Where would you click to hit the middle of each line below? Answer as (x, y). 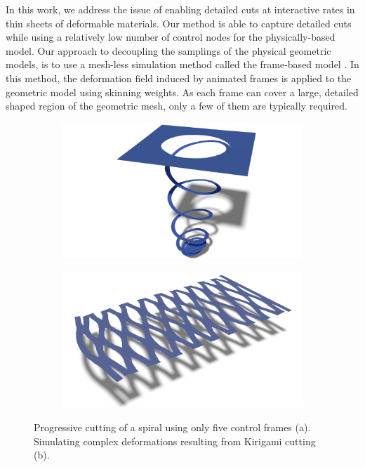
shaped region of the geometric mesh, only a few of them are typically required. (177, 106)
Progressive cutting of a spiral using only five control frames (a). (172, 427)
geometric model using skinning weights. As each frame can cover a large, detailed (182, 92)
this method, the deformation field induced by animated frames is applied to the (179, 78)
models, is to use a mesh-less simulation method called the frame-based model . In (182, 64)
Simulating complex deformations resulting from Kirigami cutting (175, 441)
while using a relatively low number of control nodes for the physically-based (171, 37)
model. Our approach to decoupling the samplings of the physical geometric (168, 50)
